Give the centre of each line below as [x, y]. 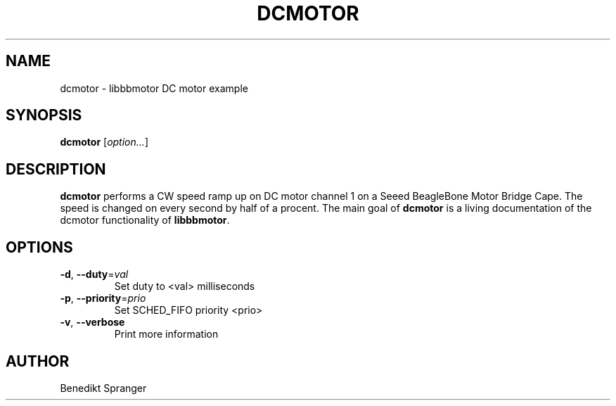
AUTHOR [38, 361]
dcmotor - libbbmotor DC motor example [154, 88]
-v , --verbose [92, 322]
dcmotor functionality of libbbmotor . [145, 220]
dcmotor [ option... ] [104, 142]
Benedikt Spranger [103, 388]
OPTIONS [39, 247]
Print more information [166, 334]
